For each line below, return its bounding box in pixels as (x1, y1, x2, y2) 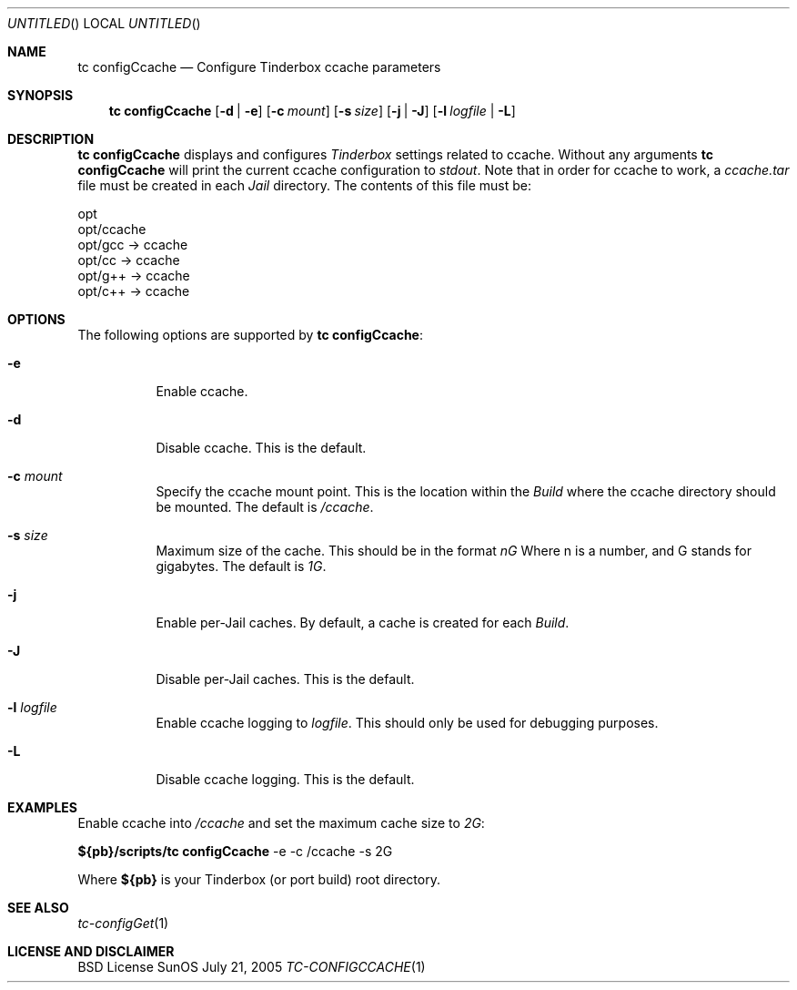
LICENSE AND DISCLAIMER (7, 944, 175, 959)
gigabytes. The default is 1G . (156, 558, 327, 574)
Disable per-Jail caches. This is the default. (156, 671, 415, 687)
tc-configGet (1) (77, 915, 169, 931)
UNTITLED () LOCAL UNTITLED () (7, 15, 201, 31)
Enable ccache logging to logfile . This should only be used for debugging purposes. (156, 715, 659, 730)
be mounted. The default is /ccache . (156, 499, 374, 515)
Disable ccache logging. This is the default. (156, 771, 415, 787)
